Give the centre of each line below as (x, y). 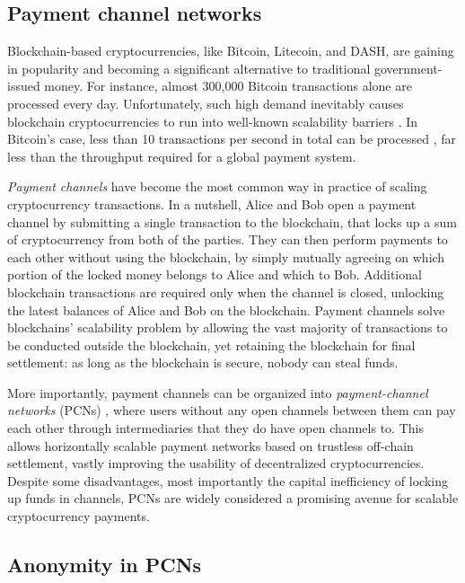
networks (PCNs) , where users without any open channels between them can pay (232, 410)
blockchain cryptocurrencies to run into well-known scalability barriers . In (213, 121)
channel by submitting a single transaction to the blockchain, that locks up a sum (232, 221)
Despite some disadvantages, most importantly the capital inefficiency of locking (228, 480)
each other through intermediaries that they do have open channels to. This (215, 428)
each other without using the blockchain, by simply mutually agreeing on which (226, 256)
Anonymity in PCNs (105, 565)
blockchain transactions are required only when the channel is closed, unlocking (226, 291)
